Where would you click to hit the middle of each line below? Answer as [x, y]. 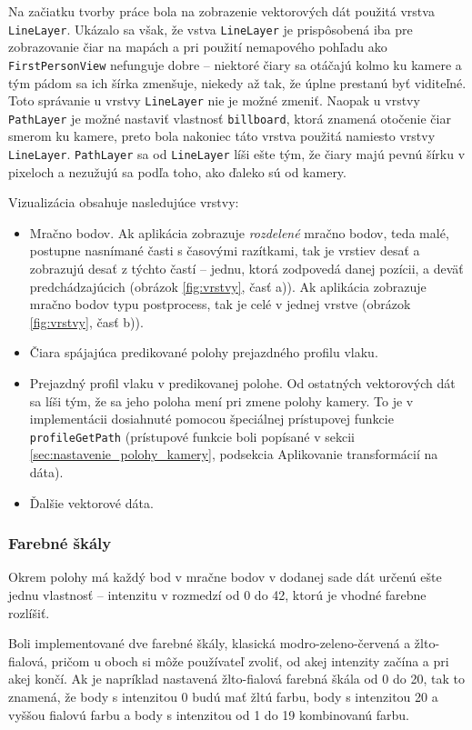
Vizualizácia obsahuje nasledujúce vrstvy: [124, 202]
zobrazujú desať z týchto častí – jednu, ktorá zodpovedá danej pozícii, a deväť [246, 269]
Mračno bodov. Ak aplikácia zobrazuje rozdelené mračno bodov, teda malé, [239, 232]
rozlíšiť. [29, 612]
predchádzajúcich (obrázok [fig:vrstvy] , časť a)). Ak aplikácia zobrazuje [228, 286]
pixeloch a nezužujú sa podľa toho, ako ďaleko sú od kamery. [177, 171]
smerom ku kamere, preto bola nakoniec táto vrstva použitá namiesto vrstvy [222, 136]
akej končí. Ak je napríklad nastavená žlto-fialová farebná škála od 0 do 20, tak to [236, 679]
